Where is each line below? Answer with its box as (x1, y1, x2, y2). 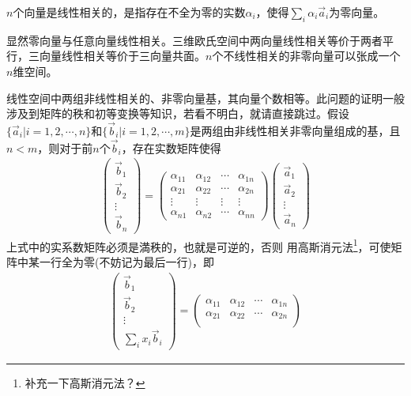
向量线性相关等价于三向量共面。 (39, 47, 205, 64)
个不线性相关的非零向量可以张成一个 (212, 47, 401, 64)
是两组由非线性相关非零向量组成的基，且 (190, 122, 401, 138)
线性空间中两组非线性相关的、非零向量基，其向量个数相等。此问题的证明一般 (6, 89, 405, 106)
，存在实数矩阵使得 (121, 139, 221, 156)
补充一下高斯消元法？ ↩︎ (25, 375, 145, 391)
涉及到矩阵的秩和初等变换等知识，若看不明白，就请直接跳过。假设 (6, 105, 349, 122)
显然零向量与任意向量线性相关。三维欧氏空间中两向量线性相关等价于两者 (6, 32, 383, 48)
